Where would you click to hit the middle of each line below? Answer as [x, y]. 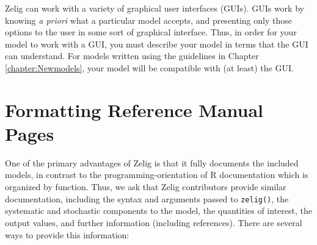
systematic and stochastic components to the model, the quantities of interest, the [158, 211]
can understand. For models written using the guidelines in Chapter [132, 56]
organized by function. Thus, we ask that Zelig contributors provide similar [146, 187]
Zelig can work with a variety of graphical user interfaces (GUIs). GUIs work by [155, 8]
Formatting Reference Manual [134, 109]
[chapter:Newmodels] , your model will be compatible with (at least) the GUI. [149, 67]
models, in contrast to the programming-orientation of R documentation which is [157, 175]
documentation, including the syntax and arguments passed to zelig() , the [147, 198]
